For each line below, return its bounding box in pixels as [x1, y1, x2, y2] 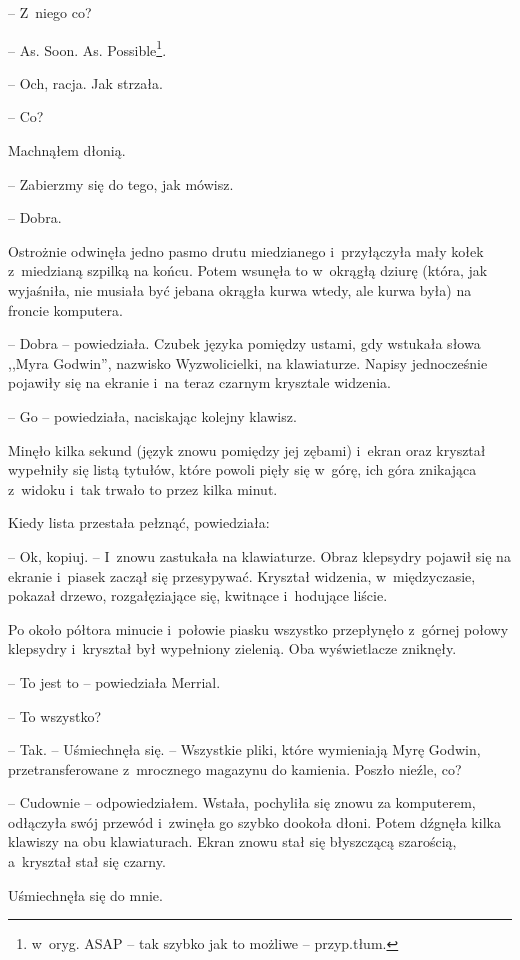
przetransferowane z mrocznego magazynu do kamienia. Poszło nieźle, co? [8, 758, 462, 779]
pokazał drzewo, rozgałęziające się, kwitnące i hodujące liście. [8, 585, 388, 606]
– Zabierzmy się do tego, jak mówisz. [8, 173, 234, 194]
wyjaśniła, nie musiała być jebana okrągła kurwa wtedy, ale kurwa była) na [8, 280, 472, 300]
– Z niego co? [8, 2, 92, 22]
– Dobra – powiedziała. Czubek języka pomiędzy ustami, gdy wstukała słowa [8, 333, 481, 354]
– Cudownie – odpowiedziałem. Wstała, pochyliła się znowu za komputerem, [8, 792, 476, 813]
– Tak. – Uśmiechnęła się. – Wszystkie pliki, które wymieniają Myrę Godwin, [8, 739, 481, 760]
